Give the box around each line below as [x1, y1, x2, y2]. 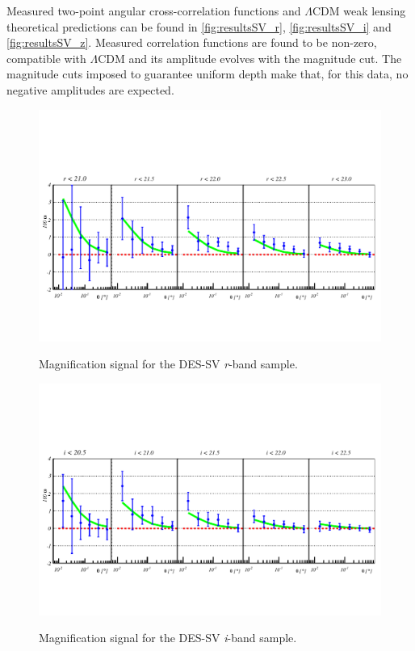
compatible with [6, 49, 86, 66]
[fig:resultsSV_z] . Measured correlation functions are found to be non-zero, [6, 34, 377, 51]
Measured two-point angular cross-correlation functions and [6, 2, 301, 19]
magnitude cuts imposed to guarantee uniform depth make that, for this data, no [6, 65, 409, 82]
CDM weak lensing [312, 2, 406, 19]
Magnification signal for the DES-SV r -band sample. [39, 355, 298, 372]
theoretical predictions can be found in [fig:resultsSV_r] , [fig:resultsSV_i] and [6, 18, 392, 35]
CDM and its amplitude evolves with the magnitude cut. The [98, 49, 402, 66]
